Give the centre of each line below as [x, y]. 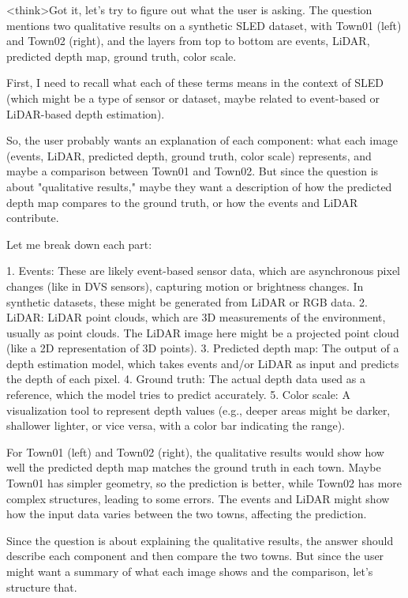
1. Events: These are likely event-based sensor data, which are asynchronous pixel [204, 271]
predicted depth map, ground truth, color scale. [122, 56]
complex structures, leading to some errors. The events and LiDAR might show [198, 498]
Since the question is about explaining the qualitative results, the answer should [200, 540]
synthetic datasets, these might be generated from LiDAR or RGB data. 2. [187, 301]
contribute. [33, 218]
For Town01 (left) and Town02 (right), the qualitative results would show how [195, 451]
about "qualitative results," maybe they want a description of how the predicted [199, 186]
